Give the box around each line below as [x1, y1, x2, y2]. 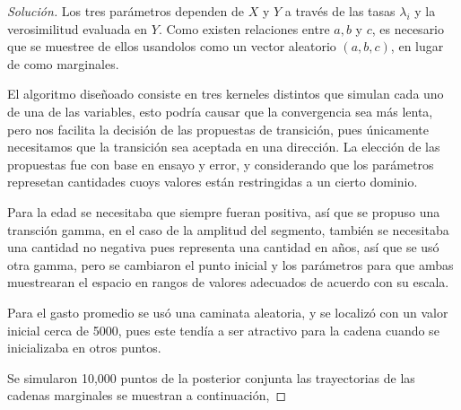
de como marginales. [7, 54, 119, 73]
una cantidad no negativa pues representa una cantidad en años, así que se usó [7, 238, 439, 257]
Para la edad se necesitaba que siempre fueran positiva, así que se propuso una [7, 202, 440, 221]
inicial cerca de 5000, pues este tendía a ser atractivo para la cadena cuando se [7, 320, 439, 339]
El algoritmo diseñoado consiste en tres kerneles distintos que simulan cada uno [7, 84, 444, 103]
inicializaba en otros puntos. [7, 338, 161, 357]
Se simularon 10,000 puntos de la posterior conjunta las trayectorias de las [7, 368, 415, 387]
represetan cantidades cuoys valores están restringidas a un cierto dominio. [7, 172, 418, 191]
